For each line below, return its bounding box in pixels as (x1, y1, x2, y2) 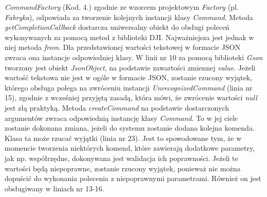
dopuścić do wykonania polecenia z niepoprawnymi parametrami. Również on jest (5, 173, 261, 184)
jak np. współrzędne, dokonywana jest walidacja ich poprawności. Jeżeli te (5, 152, 238, 163)
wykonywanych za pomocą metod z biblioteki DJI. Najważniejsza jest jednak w (5, 31, 254, 42)
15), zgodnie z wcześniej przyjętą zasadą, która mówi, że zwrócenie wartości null (5, 92, 257, 103)
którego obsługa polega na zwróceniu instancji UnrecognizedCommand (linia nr (5, 82, 253, 93)
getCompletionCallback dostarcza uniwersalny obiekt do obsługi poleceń (5, 22, 230, 32)
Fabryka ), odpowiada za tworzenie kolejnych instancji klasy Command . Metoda (5, 11, 253, 22)
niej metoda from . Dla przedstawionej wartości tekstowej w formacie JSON (5, 42, 240, 52)
